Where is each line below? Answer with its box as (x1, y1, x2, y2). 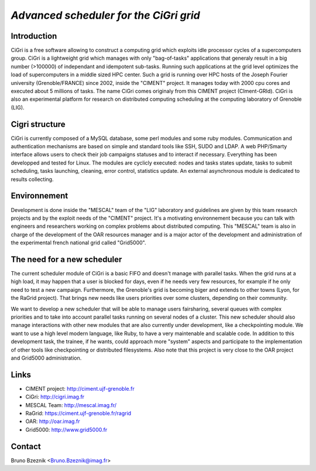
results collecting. (11, 176, 54, 183)
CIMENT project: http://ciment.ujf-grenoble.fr (25, 385, 135, 392)
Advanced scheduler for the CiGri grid (11, 9, 200, 22)
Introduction (11, 31, 57, 41)
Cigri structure (11, 119, 66, 129)
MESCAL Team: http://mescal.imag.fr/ (25, 401, 117, 408)
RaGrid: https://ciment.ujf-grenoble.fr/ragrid (25, 410, 132, 417)
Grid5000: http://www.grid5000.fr (25, 426, 108, 433)
